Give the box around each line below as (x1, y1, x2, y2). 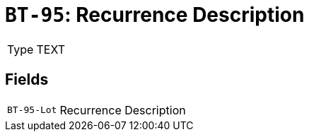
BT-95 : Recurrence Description (5, 3, 305, 27)
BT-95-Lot (7, 105, 57, 116)
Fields (5, 71, 49, 89)
